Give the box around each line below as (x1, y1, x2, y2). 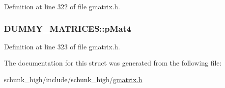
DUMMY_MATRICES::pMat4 (4, 22, 131, 34)
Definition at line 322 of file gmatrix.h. (4, 1, 120, 11)
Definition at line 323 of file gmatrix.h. (4, 41, 120, 51)
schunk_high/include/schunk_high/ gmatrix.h (4, 74, 142, 84)
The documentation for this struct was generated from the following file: (4, 58, 222, 68)
